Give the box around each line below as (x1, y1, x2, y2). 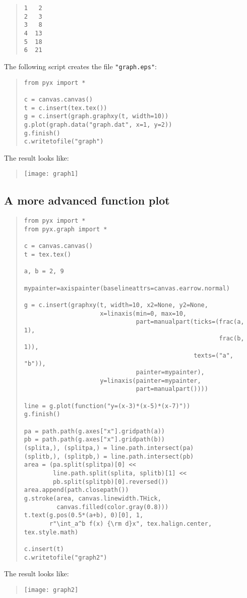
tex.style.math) (24, 528, 79, 536)
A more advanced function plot (4, 192, 170, 208)
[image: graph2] (24, 586, 79, 593)
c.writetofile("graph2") (24, 554, 107, 561)
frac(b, (219, 335, 244, 342)
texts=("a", (194, 352, 234, 359)
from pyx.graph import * (24, 225, 107, 233)
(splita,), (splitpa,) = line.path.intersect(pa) (24, 444, 194, 452)
